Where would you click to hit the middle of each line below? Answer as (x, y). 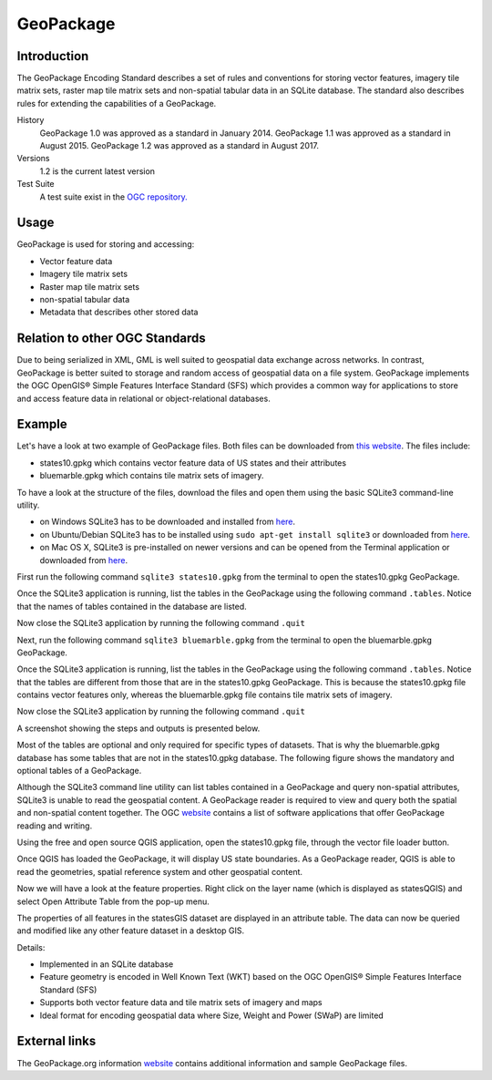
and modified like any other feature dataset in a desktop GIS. (131, 931)
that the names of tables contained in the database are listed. (132, 606)
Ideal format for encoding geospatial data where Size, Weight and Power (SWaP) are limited (212, 1015)
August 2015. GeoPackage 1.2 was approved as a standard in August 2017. (179, 146)
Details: (31, 947)
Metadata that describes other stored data (119, 312)
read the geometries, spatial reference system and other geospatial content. (160, 871)
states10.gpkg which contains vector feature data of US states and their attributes (193, 463)
